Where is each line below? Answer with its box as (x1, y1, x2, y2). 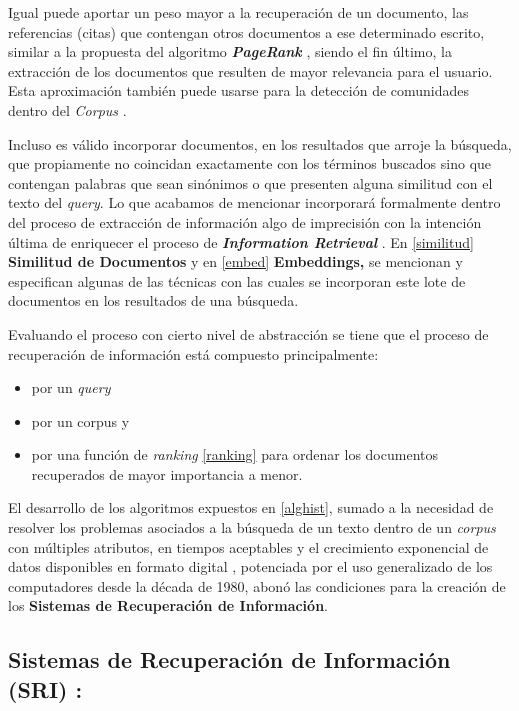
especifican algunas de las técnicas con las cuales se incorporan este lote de (8, 270, 466, 291)
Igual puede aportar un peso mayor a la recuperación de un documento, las (8, 2, 469, 22)
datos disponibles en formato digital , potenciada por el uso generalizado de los (8, 556, 493, 577)
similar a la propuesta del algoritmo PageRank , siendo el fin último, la (8, 41, 452, 62)
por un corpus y (31, 410, 130, 431)
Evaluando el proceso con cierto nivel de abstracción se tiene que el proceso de (8, 323, 489, 344)
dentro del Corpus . (8, 99, 127, 120)
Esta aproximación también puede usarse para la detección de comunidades (8, 80, 470, 101)
